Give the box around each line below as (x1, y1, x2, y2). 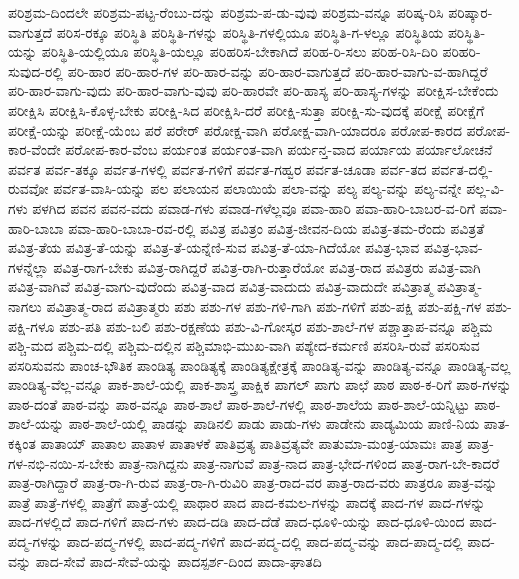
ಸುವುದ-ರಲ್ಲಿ (8, 60, 63, 81)
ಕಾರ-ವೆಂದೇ (8, 139, 61, 160)
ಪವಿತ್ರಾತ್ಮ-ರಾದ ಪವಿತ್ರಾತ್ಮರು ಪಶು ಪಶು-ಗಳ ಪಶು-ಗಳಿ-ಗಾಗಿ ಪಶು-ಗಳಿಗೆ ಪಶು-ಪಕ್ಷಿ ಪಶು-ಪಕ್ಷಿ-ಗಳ (46, 295, 482, 316)
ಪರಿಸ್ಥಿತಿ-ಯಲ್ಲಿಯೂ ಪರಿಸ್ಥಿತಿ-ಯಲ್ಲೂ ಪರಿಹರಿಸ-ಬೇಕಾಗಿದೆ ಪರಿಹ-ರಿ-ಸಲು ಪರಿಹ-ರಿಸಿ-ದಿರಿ (41, 41, 438, 62)
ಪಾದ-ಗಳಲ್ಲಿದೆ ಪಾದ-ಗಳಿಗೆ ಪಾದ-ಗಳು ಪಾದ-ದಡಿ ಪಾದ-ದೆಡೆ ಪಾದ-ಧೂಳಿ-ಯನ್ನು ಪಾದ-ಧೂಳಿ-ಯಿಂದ (8, 511, 465, 532)
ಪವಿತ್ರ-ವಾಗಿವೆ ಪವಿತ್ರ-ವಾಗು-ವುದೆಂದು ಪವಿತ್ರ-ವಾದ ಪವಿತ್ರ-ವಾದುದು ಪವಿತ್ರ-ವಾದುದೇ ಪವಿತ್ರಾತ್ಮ (8, 276, 433, 297)
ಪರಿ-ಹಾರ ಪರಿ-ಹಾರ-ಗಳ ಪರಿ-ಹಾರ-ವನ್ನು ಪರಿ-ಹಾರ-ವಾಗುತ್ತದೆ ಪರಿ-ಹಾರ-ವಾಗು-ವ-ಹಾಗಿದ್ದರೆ (67, 60, 488, 81)
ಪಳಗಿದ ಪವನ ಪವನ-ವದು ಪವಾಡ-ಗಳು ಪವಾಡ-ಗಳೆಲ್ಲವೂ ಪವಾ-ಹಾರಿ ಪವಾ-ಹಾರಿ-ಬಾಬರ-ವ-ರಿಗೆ (32, 197, 475, 218)
